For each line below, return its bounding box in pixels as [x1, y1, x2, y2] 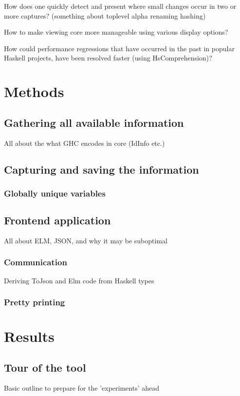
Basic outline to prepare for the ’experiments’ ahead [4, 382, 160, 393]
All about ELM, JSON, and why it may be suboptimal [4, 235, 167, 245]
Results [4, 326, 55, 346]
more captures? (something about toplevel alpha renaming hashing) [4, 10, 206, 20]
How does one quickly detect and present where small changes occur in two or [4, 1, 237, 11]
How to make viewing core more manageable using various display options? [4, 27, 228, 37]
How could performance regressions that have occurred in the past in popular [4, 43, 235, 53]
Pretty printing [4, 296, 65, 308]
